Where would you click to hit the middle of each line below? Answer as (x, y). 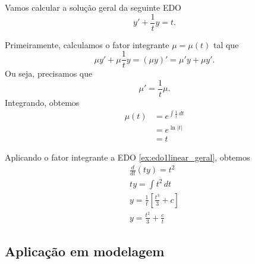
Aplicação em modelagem (85, 251)
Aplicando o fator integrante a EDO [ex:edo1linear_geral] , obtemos (127, 157)
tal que (226, 44)
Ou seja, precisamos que (49, 73)
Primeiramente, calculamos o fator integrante (87, 44)
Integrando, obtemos (42, 102)
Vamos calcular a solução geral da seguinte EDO (93, 7)
